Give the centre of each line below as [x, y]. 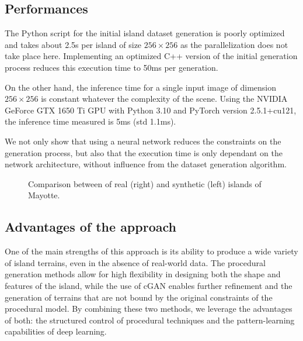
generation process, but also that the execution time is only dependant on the [144, 152]
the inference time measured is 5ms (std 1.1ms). [90, 121]
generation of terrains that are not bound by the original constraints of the [139, 297]
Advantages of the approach [90, 227]
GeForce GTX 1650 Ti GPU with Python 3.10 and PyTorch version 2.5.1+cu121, [151, 110]
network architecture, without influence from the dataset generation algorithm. [146, 164]
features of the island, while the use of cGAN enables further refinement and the [149, 285]
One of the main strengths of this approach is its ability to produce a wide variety [151, 251]
